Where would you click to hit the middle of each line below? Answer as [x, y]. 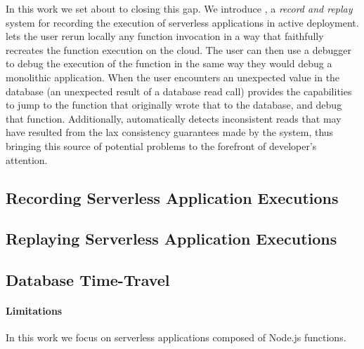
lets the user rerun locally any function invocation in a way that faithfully [165, 36]
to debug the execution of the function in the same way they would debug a [169, 63]
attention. [27, 159]
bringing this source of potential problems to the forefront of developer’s [161, 145]
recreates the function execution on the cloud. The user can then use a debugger [178, 49]
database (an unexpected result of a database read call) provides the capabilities [179, 91]
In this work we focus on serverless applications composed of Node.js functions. [176, 337]
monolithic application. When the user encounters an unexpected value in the [173, 77]
